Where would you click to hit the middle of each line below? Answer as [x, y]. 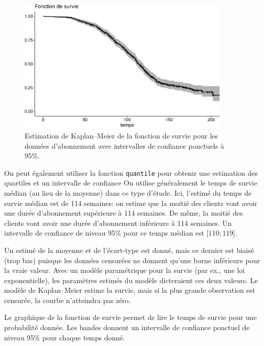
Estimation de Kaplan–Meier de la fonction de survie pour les [121, 135]
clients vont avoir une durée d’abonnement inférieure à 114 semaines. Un [118, 223]
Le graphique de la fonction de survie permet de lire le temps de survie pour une [130, 317]
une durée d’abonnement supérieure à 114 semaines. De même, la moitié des [124, 213]
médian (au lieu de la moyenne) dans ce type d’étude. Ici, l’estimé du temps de [128, 192]
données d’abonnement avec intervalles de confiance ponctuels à [124, 145]
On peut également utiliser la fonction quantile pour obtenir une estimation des [131, 172]
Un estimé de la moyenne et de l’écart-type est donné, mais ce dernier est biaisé [129, 250]
